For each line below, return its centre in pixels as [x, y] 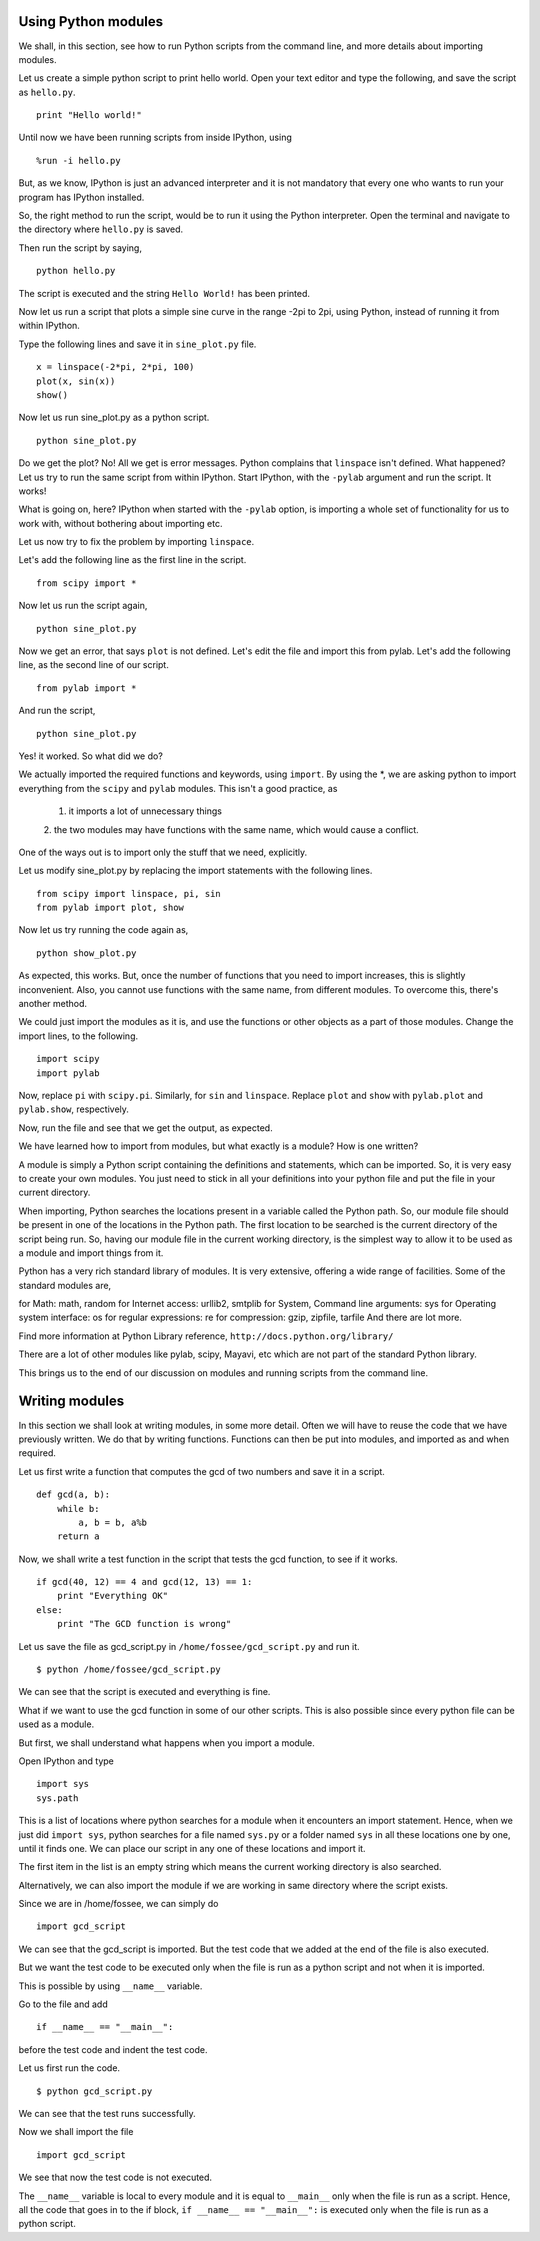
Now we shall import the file [76, 2132]
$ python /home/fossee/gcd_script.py [129, 1669]
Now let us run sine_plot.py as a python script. [114, 417]
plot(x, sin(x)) [76, 381]
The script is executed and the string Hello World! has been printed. [164, 293]
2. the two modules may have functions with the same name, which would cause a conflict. [231, 829]
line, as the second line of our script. [93, 665]
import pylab [68, 1073]
